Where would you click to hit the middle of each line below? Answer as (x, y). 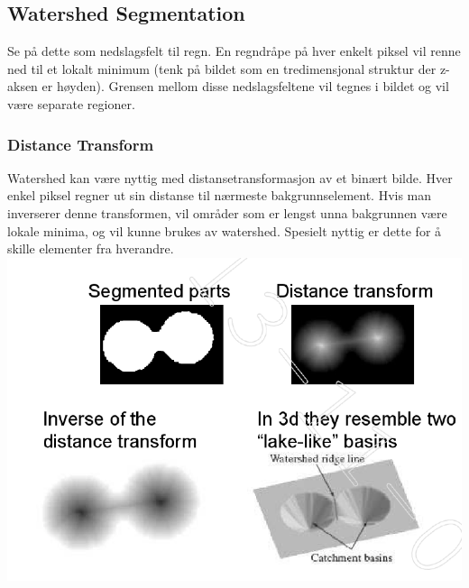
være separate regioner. (71, 103)
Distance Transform (81, 144)
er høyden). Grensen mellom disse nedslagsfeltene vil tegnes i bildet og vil (245, 86)
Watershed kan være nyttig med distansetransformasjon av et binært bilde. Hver (230, 177)
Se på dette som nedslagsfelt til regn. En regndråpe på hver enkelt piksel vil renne (234, 51)
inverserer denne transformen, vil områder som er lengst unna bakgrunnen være (227, 212)
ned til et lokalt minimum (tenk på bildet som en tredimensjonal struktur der (222, 68)
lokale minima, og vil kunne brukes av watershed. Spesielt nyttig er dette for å (225, 230)
